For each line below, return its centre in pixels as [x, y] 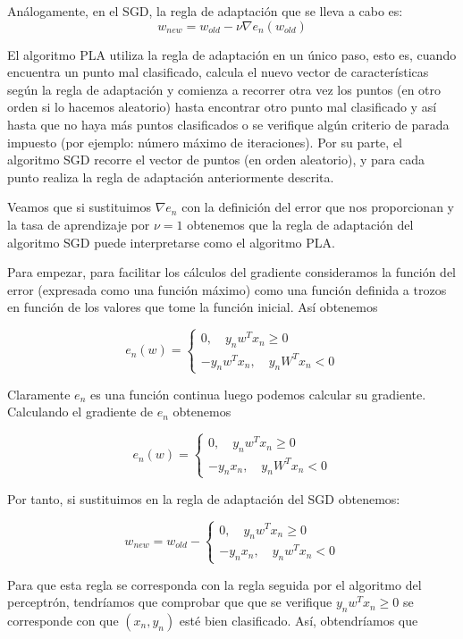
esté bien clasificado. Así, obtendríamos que [299, 620]
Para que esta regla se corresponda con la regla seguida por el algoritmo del [215, 584]
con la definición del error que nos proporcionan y [318, 207]
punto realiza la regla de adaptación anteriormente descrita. [171, 177]
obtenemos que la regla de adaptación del [300, 224]
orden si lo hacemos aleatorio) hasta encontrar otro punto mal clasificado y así [222, 107]
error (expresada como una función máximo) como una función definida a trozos [227, 289]
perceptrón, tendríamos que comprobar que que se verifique [170, 602]
